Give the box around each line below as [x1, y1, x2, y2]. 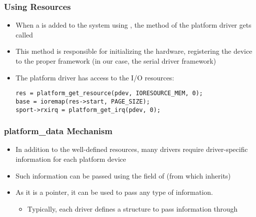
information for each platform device [15, 153, 126, 164]
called [15, 29, 33, 39]
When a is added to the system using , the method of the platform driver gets [15, 20, 252, 30]
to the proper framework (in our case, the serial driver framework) [15, 56, 216, 66]
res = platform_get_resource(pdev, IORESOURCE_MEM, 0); [15, 90, 203, 97]
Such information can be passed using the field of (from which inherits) [15, 170, 231, 181]
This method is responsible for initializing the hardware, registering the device [15, 46, 253, 56]
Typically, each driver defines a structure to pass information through [27, 203, 238, 214]
